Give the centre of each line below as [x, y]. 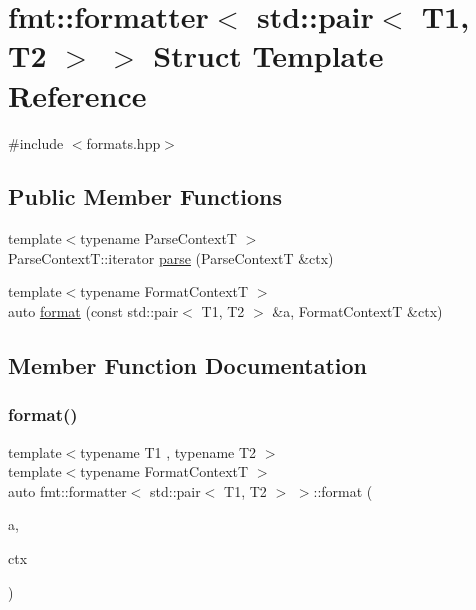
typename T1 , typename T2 [168, 451]
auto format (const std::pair [93, 311]
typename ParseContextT [158, 238]
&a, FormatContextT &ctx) [357, 311]
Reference [77, 94]
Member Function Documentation [188, 365]
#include [36, 142]
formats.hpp [123, 142]
